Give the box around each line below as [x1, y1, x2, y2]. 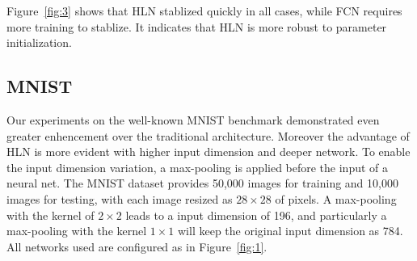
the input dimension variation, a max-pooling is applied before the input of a [6, 158, 389, 175]
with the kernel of [6, 206, 95, 223]
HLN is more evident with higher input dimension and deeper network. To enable [6, 143, 411, 160]
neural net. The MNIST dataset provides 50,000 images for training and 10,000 [6, 175, 398, 192]
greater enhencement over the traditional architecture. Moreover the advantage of [6, 127, 410, 144]
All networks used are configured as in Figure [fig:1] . [6, 238, 267, 255]
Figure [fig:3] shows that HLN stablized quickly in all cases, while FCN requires [6, 2, 402, 19]
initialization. [6, 34, 72, 51]
